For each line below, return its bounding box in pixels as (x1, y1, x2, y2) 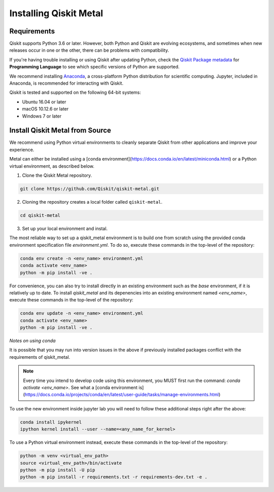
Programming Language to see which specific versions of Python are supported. (9, 64, 180, 70)
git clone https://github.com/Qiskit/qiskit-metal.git (20, 186, 159, 192)
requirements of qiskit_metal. (9, 354, 71, 360)
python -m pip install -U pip (20, 467, 95, 473)
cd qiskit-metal (20, 213, 61, 218)
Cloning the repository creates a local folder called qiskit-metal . (22, 199, 162, 205)
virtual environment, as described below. (9, 163, 95, 169)
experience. (9, 146, 35, 153)
